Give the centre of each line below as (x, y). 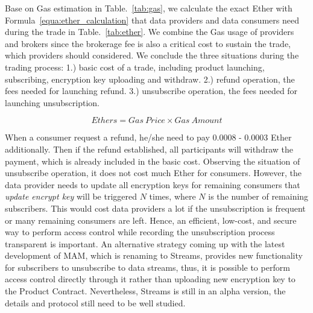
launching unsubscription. (52, 102)
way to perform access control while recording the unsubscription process (140, 232)
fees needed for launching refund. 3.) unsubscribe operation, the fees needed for (151, 91)
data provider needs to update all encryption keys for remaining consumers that (153, 184)
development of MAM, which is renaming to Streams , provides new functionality (154, 255)
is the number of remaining (258, 196)
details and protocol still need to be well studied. (95, 302)
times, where (172, 196)
